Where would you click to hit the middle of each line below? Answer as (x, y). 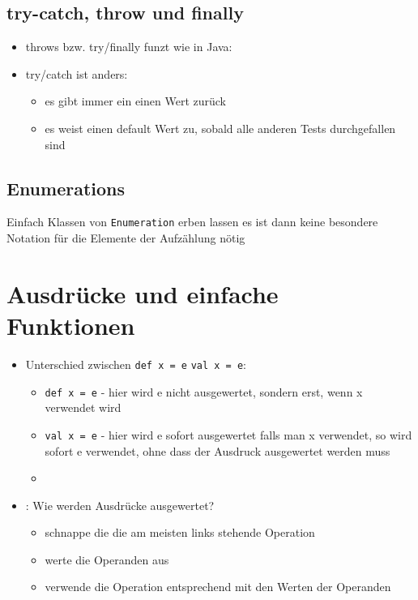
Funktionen (71, 325)
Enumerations (66, 188)
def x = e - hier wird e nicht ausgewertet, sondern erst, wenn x (204, 391)
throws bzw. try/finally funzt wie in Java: (129, 47)
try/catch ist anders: (77, 73)
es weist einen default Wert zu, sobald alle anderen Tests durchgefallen (220, 128)
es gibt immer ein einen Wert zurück (135, 101)
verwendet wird (83, 407)
